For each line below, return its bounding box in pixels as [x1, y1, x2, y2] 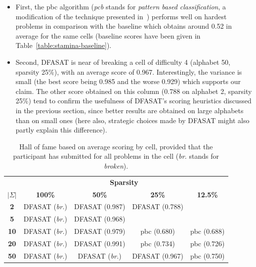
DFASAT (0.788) [132, 201, 183, 212]
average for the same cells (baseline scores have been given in [15, 30, 201, 41]
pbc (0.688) [190, 226, 225, 236]
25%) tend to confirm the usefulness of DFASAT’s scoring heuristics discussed [15, 95, 252, 106]
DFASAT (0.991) [74, 238, 126, 248]
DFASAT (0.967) [132, 250, 183, 261]
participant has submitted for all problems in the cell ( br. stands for [13, 151, 219, 161]
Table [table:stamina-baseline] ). [15, 40, 112, 50]
